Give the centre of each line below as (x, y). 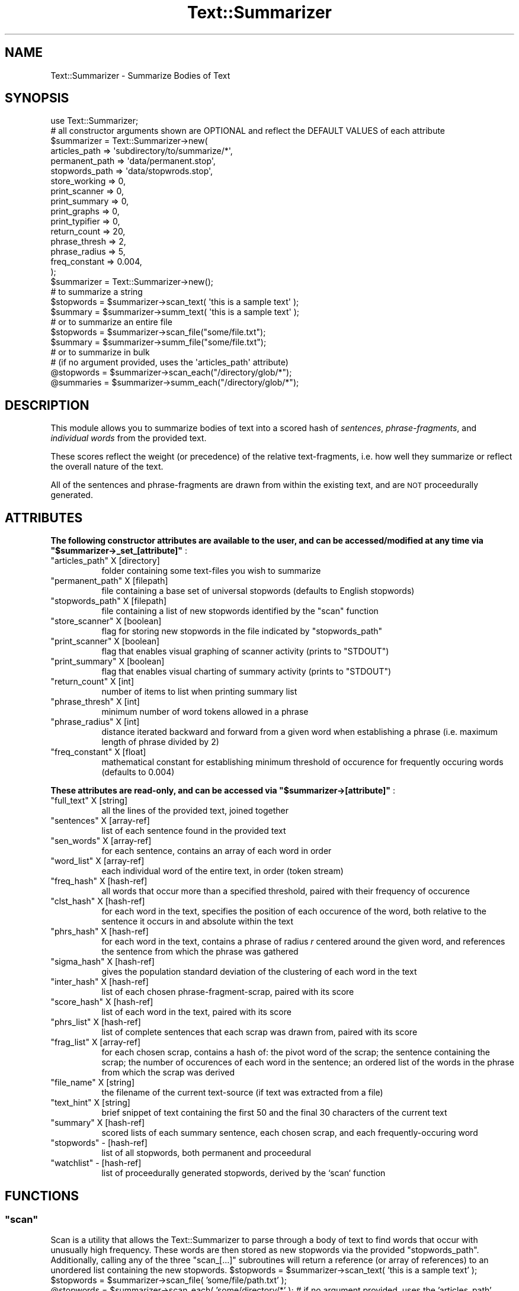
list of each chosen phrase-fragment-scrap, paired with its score (228, 992)
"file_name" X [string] (93, 1083)
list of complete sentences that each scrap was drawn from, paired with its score (259, 1032)
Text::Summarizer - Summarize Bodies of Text (140, 75)
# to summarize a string (97, 292)
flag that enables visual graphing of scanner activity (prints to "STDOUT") (245, 651)
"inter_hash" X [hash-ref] (100, 982)
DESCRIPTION (47, 405)
